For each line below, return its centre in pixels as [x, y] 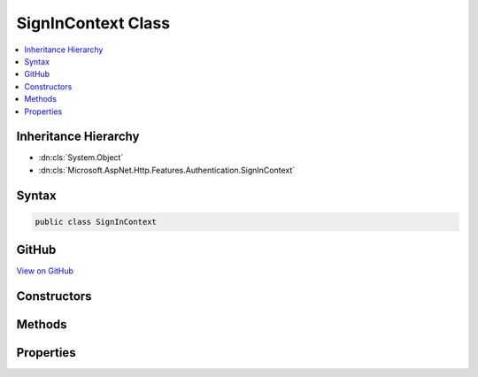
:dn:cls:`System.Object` [81, 158]
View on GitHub [45, 271]
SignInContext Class [93, 23]
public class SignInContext [96, 222]
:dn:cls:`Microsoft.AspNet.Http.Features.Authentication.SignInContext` [167, 170]
